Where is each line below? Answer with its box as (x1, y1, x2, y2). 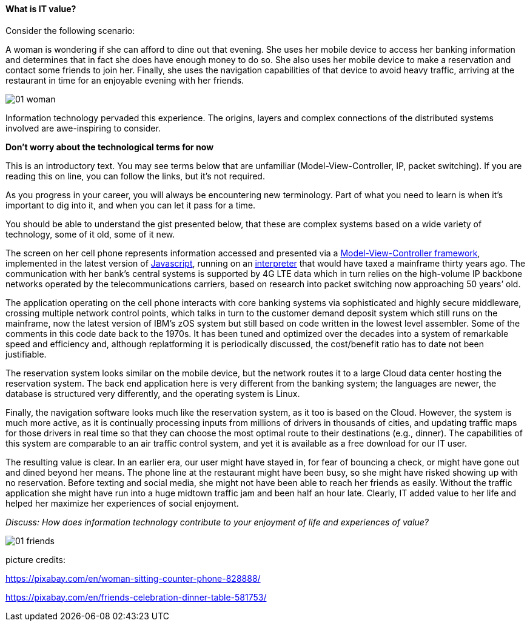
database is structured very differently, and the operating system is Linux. (5, 388, 300, 399)
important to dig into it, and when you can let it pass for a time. (5, 199, 256, 210)
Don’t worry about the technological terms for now (5, 141, 214, 152)
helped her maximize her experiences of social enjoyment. (5, 498, 239, 508)
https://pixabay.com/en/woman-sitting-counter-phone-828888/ (5, 573, 261, 584)
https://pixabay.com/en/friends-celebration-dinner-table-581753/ (5, 591, 267, 602)
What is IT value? (5, 4, 76, 14)
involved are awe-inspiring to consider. (5, 122, 161, 133)
